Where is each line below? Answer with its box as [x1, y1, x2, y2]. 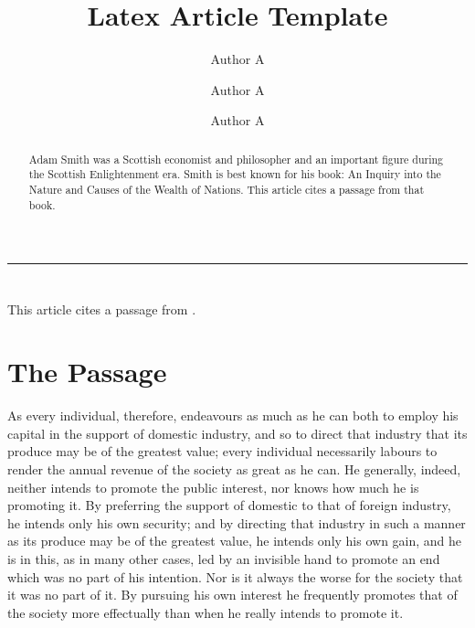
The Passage [7, 353, 167, 390]
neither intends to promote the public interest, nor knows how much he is [7, 477, 419, 496]
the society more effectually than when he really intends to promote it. [7, 602, 404, 622]
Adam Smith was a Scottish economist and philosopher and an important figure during [28, 151, 444, 166]
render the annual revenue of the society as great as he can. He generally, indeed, [7, 460, 461, 479]
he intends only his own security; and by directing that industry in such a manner [7, 513, 466, 532]
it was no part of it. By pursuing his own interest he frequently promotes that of [7, 585, 458, 604]
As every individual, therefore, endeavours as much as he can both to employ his [7, 406, 459, 425]
